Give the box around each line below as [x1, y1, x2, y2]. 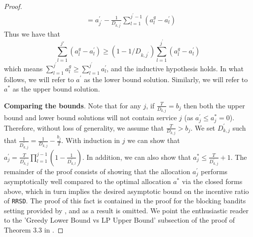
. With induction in [61, 135, 120, 145]
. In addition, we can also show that [82, 151, 191, 162]
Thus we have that [4, 29, 61, 39]
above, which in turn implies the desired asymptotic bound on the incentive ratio [4, 186, 249, 196]
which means [4, 63, 43, 73]
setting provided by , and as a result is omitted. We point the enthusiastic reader [4, 205, 249, 215]
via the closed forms [181, 176, 243, 187]
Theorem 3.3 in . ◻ [4, 225, 64, 235]
